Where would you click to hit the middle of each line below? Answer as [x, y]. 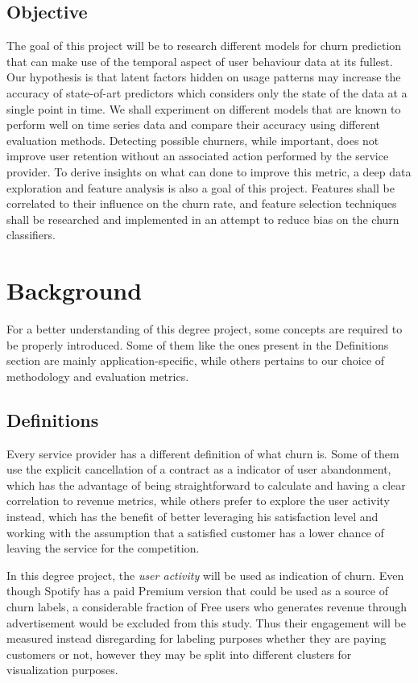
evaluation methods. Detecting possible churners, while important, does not [193, 140]
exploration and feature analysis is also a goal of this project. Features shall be [201, 187]
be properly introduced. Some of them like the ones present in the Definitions [198, 344]
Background [74, 290]
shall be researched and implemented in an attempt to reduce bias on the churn [203, 219]
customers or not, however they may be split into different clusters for [179, 654]
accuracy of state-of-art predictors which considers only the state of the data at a [207, 92]
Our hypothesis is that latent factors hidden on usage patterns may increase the [204, 77]
